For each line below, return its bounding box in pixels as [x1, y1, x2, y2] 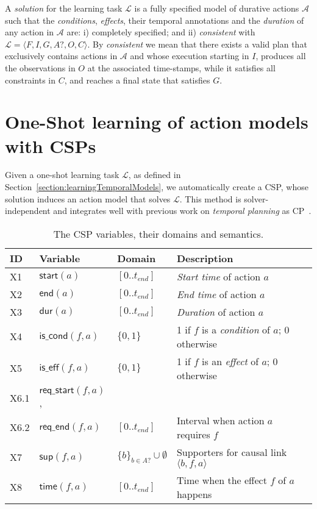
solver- [244, 192, 269, 205]
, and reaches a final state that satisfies [64, 73, 210, 86]
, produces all [255, 49, 306, 62]
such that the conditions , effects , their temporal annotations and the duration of [5, 13, 304, 26]
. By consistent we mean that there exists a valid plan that [87, 37, 307, 50]
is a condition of [202, 322, 270, 336]
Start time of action [176, 269, 261, 283]
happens [176, 486, 212, 501]
